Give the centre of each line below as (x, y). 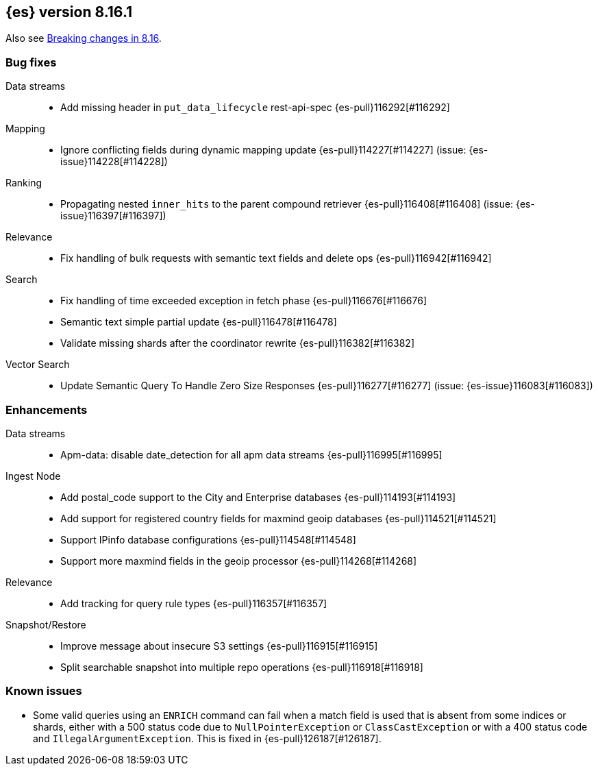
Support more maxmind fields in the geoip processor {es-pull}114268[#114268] (239, 561)
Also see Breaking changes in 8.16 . (84, 38)
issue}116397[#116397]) (113, 216)
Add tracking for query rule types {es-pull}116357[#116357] (194, 603)
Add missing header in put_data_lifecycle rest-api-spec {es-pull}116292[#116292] (255, 108)
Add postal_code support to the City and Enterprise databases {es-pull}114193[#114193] (258, 497)
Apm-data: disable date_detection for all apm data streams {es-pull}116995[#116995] (251, 454)
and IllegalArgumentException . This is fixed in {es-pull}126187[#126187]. (207, 738)
